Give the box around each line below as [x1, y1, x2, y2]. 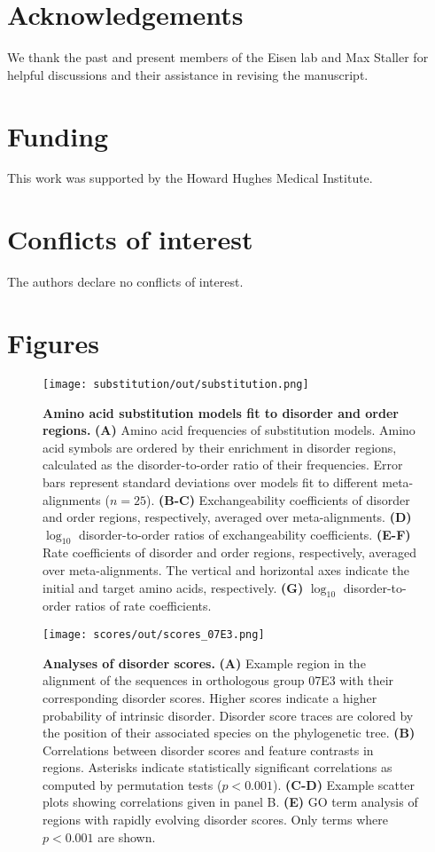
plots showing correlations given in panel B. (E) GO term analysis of [43, 793, 418, 811]
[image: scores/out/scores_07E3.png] [43, 628, 265, 642]
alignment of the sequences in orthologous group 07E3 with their [43, 671, 394, 690]
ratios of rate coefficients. [74, 596, 212, 615]
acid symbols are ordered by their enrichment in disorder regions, [43, 438, 397, 456]
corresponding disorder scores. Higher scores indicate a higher [43, 688, 377, 706]
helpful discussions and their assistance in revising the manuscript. [7, 65, 369, 83]
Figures [7, 324, 99, 360]
